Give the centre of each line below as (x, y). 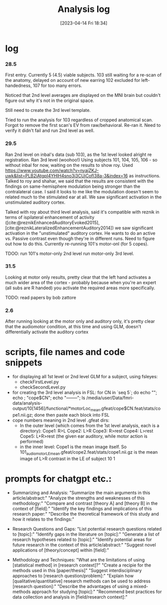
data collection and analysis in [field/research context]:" (70, 597)
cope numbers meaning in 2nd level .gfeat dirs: (61, 420)
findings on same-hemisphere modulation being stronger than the (73, 186)
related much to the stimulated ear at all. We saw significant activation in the (83, 197)
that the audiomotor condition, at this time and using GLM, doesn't (73, 327)
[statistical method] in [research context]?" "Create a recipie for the (82, 565)
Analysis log (84, 9)
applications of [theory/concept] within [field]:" (61, 550)
